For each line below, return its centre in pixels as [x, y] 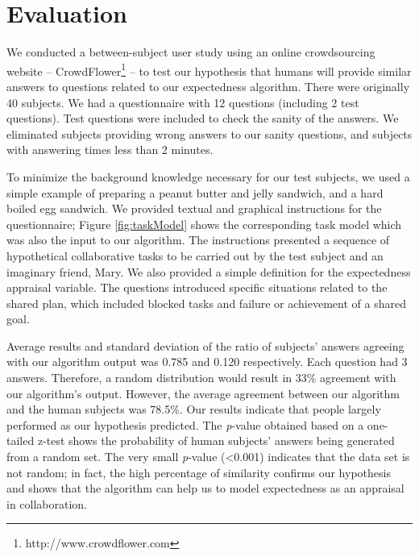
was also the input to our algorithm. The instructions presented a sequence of [198, 240]
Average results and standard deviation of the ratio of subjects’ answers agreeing [205, 345]
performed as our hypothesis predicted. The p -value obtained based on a [185, 424]
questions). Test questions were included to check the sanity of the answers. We [203, 118]
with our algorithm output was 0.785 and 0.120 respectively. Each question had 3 [207, 362]
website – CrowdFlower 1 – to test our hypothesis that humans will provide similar [209, 69]
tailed [21, 441]
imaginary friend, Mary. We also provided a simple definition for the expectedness [209, 271]
